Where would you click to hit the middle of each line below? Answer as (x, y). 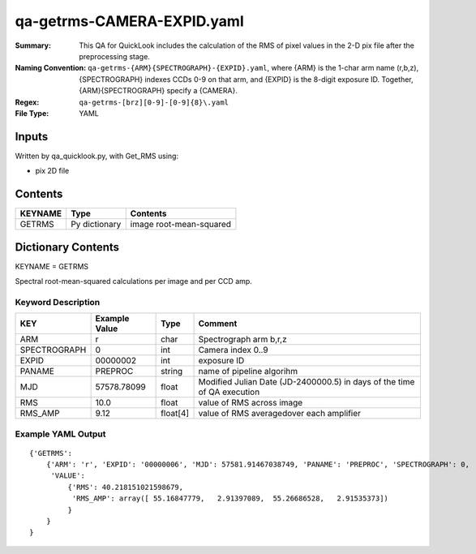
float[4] (175, 414)
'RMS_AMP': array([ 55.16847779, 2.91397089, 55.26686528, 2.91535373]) (230, 498)
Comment (218, 324)
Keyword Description (58, 302)
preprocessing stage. (114, 56)
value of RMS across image (251, 403)
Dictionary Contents (67, 247)
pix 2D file (52, 171)
